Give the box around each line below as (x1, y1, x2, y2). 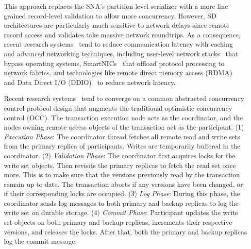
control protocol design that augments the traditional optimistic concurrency (4, 102, 233, 113)
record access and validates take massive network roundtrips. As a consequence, (4, 29, 241, 39)
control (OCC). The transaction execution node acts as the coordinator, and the (4, 112, 243, 122)
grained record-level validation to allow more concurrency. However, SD (4, 10, 217, 20)
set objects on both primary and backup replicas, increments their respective (4, 217, 232, 227)
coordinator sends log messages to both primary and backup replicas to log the (4, 198, 239, 208)
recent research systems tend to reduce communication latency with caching (4, 39, 233, 49)
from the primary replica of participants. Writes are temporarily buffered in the (4, 141, 241, 151)
